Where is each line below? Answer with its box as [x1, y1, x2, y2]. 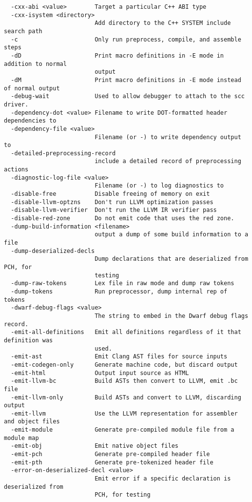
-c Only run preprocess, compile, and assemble [11, 36, 241, 43]
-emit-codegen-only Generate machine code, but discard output [11, 361, 238, 368]
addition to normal [4, 60, 67, 67]
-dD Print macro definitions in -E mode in [11, 52, 224, 59]
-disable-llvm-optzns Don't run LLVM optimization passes [11, 198, 213, 206]
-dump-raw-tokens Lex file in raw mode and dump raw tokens [11, 280, 234, 287]
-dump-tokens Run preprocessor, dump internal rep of [11, 288, 228, 295]
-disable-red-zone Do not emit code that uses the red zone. [11, 215, 234, 222]
